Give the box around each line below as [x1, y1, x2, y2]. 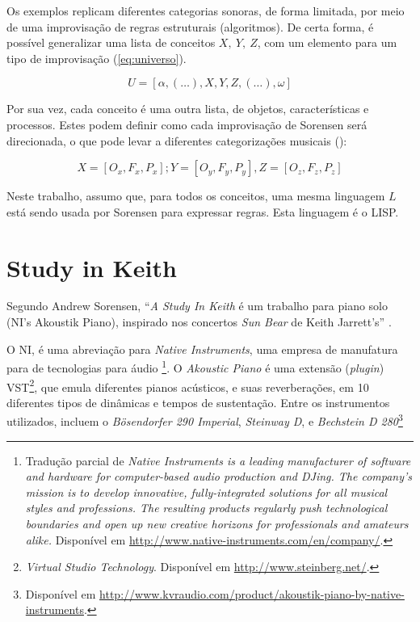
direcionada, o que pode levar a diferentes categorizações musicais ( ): [6, 132, 347, 149]
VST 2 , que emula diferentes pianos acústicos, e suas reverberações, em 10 [6, 376, 369, 395]
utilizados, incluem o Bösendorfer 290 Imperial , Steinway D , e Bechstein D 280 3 [6, 410, 403, 429]
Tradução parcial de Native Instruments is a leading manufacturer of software [25, 452, 411, 469]
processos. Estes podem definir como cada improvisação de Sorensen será [6, 116, 367, 132]
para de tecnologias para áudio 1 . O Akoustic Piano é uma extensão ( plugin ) [6, 357, 384, 376]
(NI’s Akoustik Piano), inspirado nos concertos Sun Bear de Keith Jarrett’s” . [6, 313, 392, 330]
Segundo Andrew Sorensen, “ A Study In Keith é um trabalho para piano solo [6, 297, 388, 314]
